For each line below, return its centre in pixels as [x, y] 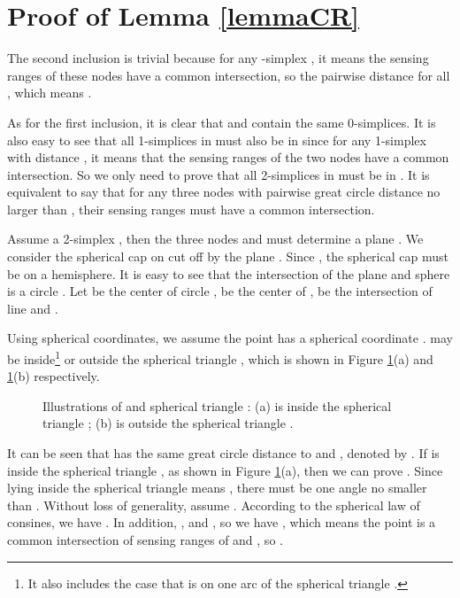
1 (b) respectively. [54, 376]
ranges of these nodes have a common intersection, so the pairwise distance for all [229, 75]
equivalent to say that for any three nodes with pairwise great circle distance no [224, 192]
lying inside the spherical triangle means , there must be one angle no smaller [217, 488]
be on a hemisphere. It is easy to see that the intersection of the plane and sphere [229, 273]
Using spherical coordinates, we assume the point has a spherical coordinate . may [230, 338]
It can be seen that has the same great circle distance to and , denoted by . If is [223, 453]
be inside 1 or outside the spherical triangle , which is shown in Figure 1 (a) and [220, 357]
